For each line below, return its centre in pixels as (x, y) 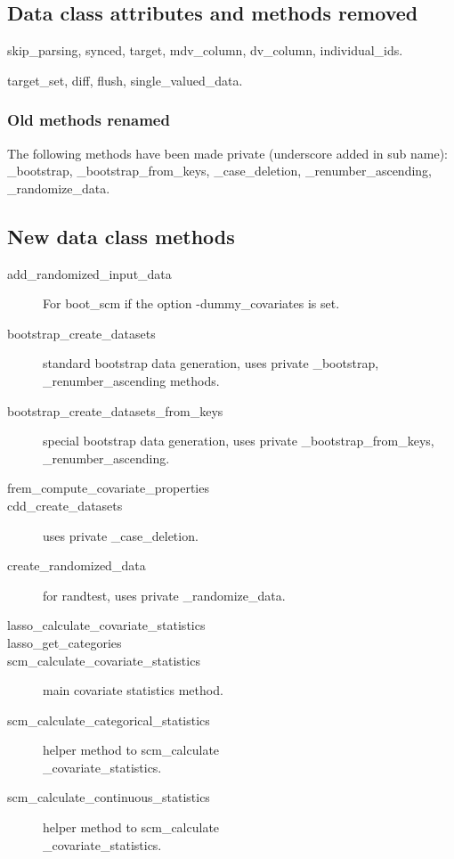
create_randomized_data (77, 565)
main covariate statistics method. (133, 690)
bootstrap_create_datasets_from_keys (115, 410)
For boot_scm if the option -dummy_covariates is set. (191, 303)
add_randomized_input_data (89, 273)
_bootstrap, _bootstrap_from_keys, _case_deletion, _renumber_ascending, (220, 171)
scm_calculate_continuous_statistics (109, 797)
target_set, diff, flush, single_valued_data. (125, 80)
